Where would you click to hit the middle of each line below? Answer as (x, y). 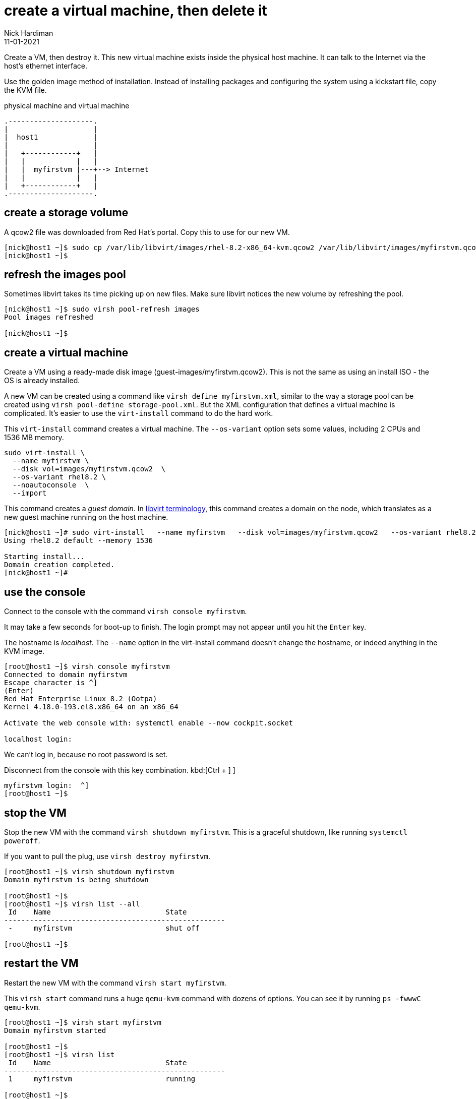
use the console (45, 592)
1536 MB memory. (34, 438)
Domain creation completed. (59, 565)
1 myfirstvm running (102, 1079)
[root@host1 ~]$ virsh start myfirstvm (83, 1022)
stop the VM (35, 813)
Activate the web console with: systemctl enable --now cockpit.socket (149, 723)
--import (29, 493)
